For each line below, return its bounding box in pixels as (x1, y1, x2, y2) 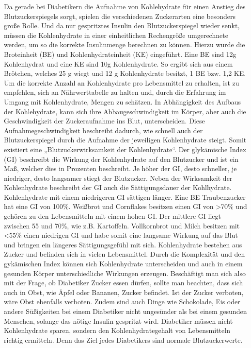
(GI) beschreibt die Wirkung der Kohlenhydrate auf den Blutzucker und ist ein (4, 154, 239, 164)
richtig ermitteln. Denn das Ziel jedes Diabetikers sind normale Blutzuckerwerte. (4, 334, 243, 345)
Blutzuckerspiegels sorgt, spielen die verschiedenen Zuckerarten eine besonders (4, 11, 236, 21)
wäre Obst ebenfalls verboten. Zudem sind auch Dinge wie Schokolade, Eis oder (4, 296, 240, 307)
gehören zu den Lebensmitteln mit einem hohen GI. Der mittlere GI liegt (4, 211, 221, 221)
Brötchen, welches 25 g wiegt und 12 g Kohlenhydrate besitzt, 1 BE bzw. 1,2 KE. (4, 68, 246, 78)
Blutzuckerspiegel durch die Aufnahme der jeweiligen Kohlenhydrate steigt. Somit (4, 135, 247, 145)
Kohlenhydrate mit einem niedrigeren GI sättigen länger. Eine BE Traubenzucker (4, 191, 246, 202)
